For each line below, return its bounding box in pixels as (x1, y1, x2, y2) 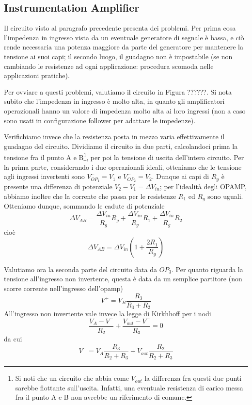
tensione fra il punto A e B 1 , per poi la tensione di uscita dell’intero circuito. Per (4, 151, 244, 162)
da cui (4, 334, 22, 344)
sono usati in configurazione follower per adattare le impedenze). (4, 115, 196, 125)
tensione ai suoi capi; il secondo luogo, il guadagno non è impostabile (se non (4, 51, 233, 61)
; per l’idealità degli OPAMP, (159, 181, 247, 192)
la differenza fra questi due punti (144, 373, 242, 383)
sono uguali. (207, 191, 243, 201)
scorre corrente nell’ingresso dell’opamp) (4, 283, 123, 293)
